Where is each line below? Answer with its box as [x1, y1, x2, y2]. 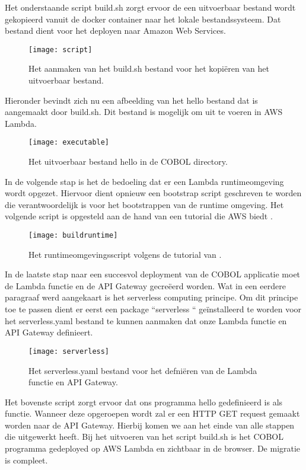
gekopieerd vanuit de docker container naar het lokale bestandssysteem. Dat [5, 12, 281, 25]
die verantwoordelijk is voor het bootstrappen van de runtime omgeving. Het [5, 198, 284, 210]
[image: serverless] [28, 347, 110, 356]
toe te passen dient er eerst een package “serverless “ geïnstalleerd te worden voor [5, 303, 302, 315]
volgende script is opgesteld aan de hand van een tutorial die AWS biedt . [5, 210, 273, 222]
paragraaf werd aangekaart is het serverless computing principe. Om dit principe [5, 291, 298, 303]
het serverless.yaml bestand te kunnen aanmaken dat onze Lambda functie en [5, 314, 287, 327]
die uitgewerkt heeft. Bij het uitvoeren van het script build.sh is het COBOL [5, 430, 283, 443]
